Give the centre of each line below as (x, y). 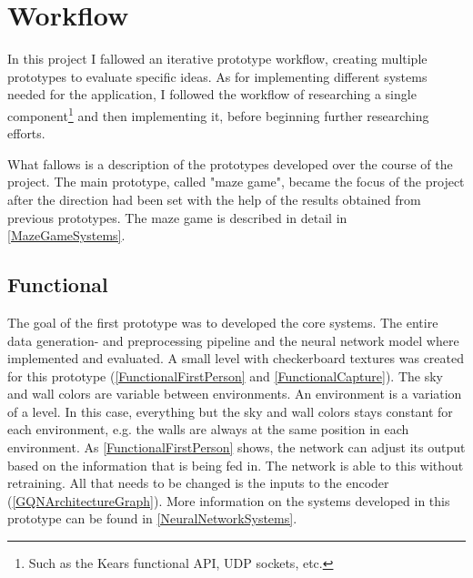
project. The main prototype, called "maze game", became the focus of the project (236, 182)
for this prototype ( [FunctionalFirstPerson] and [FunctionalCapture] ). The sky (225, 375)
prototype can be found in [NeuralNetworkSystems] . (152, 518)
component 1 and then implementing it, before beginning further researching (218, 114)
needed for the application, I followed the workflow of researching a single (212, 94)
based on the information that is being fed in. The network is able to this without (236, 465)
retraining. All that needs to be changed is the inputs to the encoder (198, 483)
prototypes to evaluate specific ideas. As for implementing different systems (217, 76)
